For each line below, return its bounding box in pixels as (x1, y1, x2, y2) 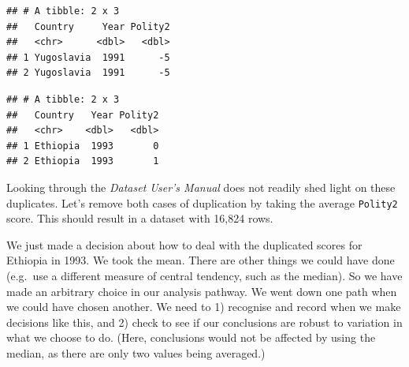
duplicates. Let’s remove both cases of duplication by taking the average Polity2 (6, 194, 398, 211)
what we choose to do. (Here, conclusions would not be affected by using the (6, 329, 376, 346)
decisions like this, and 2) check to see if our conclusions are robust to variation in (6, 313, 403, 330)
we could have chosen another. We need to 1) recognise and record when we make (6, 298, 401, 315)
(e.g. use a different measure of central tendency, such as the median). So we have (6, 267, 403, 283)
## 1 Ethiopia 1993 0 (6, 140, 159, 152)
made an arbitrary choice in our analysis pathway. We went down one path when (6, 283, 397, 299)
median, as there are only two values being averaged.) (6, 344, 266, 361)
